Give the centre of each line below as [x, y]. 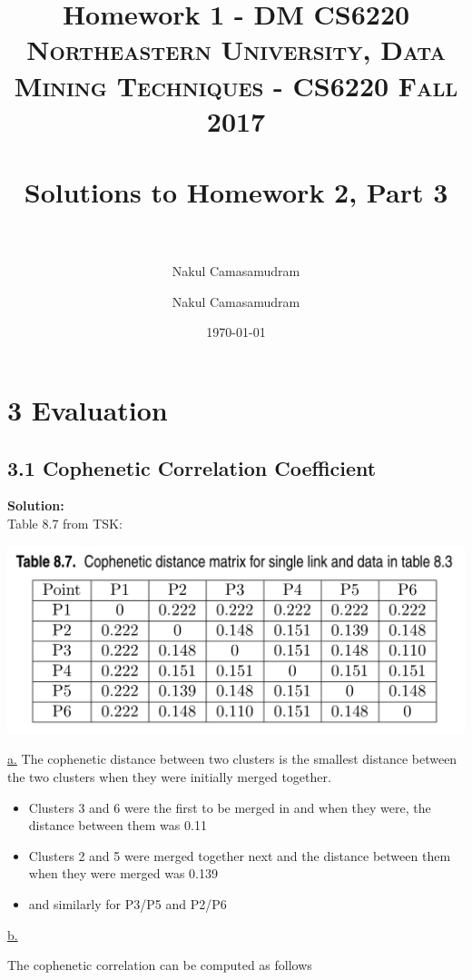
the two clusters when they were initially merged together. [169, 777]
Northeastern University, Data [236, 49]
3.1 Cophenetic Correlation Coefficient [192, 467]
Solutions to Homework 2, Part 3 [236, 192]
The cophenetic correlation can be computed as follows [160, 965]
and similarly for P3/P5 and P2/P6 [128, 903]
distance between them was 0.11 [118, 825]
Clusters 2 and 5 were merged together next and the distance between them [240, 855]
